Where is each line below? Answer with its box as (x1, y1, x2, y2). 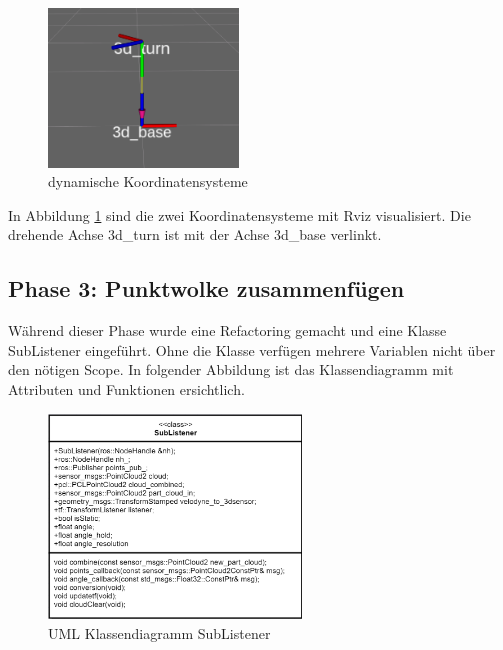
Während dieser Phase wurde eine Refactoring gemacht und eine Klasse (8, 320, 447, 341)
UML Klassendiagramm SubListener (48, 622, 271, 643)
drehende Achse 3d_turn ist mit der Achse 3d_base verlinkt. (8, 224, 382, 245)
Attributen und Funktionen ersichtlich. (8, 378, 245, 399)
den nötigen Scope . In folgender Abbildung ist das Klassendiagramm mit (8, 359, 454, 380)
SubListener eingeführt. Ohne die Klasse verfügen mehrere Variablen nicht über (8, 339, 496, 360)
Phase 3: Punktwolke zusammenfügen (8, 273, 405, 304)
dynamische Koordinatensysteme (48, 171, 248, 192)
